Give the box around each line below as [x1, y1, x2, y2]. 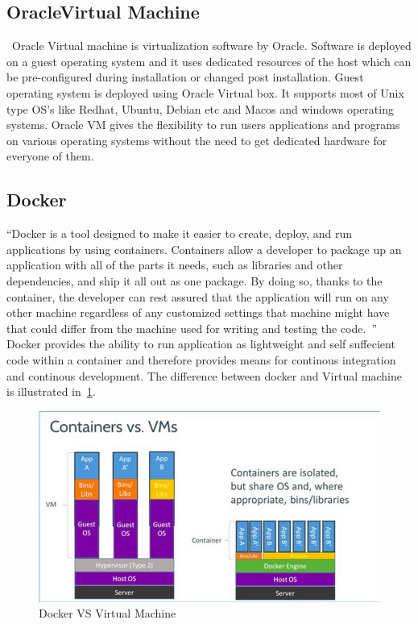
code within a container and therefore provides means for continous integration [6, 351, 396, 368]
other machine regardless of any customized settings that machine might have [6, 304, 390, 321]
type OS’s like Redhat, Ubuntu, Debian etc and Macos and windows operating [6, 100, 394, 117]
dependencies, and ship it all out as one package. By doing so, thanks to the [6, 272, 383, 289]
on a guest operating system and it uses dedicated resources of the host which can [6, 52, 412, 69]
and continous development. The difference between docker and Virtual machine [6, 367, 402, 384]
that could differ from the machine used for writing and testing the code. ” [6, 319, 377, 336]
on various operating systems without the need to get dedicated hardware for [6, 131, 387, 148]
